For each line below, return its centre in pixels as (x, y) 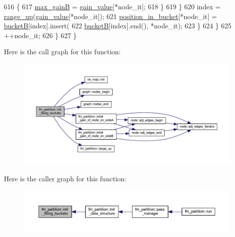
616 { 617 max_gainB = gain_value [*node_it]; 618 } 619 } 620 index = (112, 6)
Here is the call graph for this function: (62, 52)
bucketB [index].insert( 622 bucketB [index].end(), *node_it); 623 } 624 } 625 (118, 26)
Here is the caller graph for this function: (65, 179)
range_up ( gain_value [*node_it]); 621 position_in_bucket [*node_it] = (110, 16)
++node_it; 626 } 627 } (40, 35)
